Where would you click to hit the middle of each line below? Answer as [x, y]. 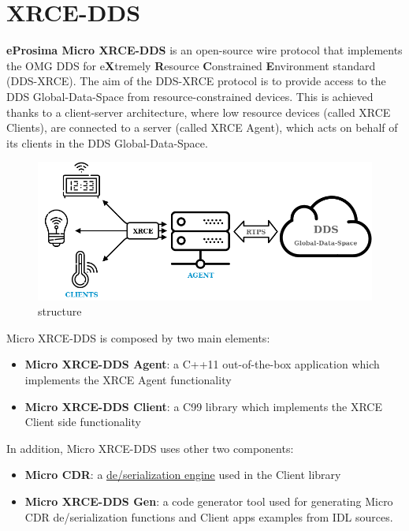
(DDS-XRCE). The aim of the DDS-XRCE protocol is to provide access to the [196, 81]
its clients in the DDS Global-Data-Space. [107, 142]
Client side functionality [83, 422]
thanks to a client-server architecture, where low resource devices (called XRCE [199, 112]
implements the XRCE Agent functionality [128, 380]
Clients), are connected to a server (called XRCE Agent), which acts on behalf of [202, 127]
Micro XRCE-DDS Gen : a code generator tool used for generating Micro [209, 501]
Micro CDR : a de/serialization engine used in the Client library [183, 475]
